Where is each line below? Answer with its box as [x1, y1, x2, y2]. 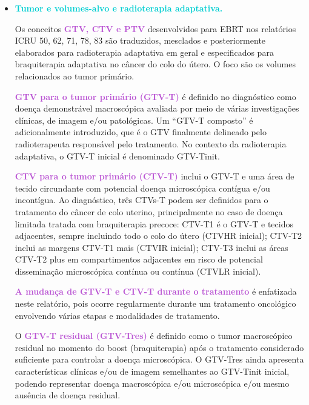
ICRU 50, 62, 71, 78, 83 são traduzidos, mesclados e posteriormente [15, 34, 266, 47]
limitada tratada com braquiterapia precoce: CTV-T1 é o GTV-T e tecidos [15, 217, 293, 230]
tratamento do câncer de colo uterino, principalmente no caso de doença [15, 205, 283, 218]
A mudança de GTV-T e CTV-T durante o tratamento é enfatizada [15, 285, 297, 298]
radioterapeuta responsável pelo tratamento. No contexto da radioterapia [15, 137, 287, 150]
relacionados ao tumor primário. [15, 69, 135, 82]
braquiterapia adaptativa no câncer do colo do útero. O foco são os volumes [15, 58, 296, 70]
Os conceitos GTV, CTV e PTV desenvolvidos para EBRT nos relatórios [15, 22, 296, 35]
